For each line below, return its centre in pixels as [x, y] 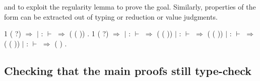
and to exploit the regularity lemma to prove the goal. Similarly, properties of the [130, 7]
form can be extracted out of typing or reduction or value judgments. [111, 16]
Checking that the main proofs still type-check [128, 70]
